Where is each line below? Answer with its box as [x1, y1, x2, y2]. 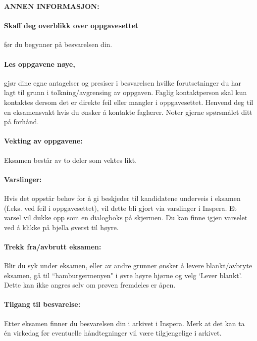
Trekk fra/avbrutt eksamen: [4, 241, 102, 251]
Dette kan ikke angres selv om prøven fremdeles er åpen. [4, 280, 176, 290]
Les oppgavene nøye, [4, 58, 75, 69]
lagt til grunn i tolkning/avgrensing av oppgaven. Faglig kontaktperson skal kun [4, 87, 247, 97]
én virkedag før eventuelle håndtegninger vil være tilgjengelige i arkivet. [4, 328, 222, 338]
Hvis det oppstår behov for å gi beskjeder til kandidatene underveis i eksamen [4, 193, 241, 203]
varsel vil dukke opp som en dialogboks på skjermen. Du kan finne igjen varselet [4, 212, 248, 223]
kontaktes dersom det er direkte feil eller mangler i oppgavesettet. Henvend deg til [4, 97, 254, 107]
